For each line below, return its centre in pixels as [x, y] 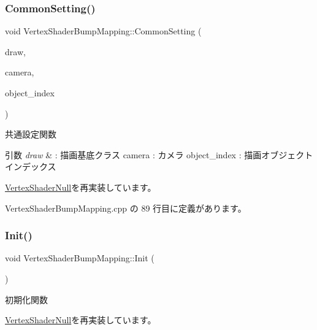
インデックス [31, 167]
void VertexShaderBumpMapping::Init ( [80, 258]
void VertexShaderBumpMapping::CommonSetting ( [103, 31]
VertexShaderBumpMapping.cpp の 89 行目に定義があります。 [126, 208]
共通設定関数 [31, 134]
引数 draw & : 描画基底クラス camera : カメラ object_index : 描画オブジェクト [159, 154]
